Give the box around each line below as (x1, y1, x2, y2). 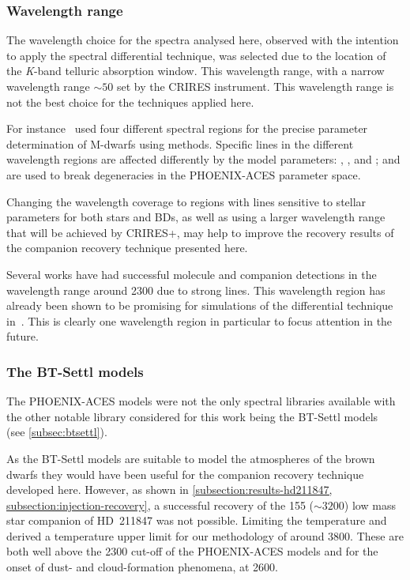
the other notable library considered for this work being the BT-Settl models (6, 408, 378, 424)
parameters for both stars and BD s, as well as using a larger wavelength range (6, 209, 386, 225)
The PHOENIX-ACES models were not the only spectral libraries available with (6, 393, 396, 409)
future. (6, 328, 39, 345)
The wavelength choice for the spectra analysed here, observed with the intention (6, 32, 399, 48)
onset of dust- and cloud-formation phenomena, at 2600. (6, 559, 278, 575)
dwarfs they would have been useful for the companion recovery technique (6, 465, 364, 482)
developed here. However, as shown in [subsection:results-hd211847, (6, 481, 333, 498)
